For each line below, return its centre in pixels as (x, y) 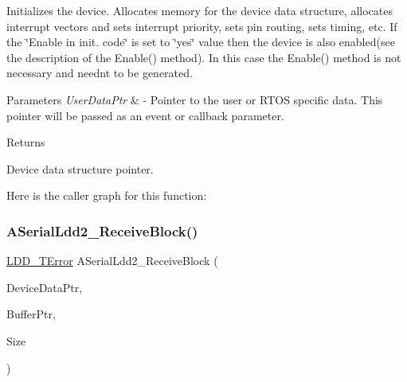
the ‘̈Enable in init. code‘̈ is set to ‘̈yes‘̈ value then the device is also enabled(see (201, 42)
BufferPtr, (31, 314)
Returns (26, 142)
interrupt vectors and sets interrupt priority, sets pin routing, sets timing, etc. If (202, 26)
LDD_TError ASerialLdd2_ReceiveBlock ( (112, 261)
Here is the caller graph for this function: (107, 195)
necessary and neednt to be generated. (100, 73)
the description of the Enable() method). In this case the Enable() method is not (204, 57)
